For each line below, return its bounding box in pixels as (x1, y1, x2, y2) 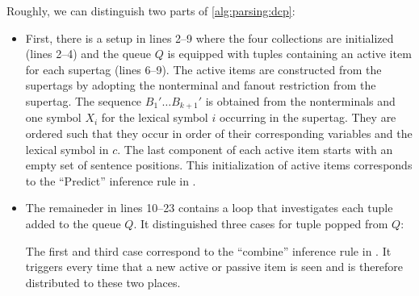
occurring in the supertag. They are (219, 109, 396, 126)
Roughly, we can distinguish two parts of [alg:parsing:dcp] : (6, 2, 295, 19)
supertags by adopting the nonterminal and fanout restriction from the (25, 77, 376, 94)
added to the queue (25, 215, 121, 231)
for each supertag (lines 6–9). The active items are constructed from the (25, 60, 382, 77)
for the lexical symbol (101, 109, 208, 126)
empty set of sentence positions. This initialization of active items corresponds (25, 156, 413, 173)
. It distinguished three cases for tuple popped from (133, 215, 388, 231)
